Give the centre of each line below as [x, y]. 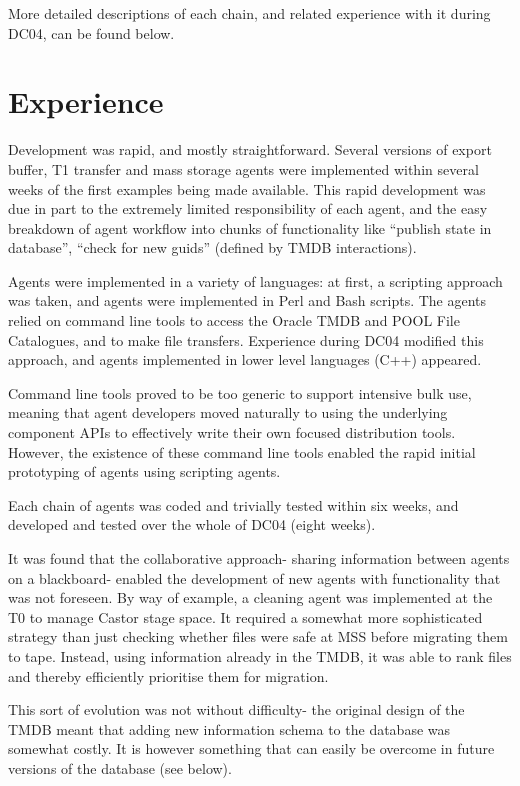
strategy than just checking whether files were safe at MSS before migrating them [258, 636]
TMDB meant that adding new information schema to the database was [229, 728]
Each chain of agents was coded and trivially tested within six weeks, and [233, 504]
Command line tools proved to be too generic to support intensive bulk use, [240, 392]
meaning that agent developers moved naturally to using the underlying [228, 412]
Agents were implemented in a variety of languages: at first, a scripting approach [255, 280]
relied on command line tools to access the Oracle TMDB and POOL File [234, 320]
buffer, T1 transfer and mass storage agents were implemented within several [243, 168]
